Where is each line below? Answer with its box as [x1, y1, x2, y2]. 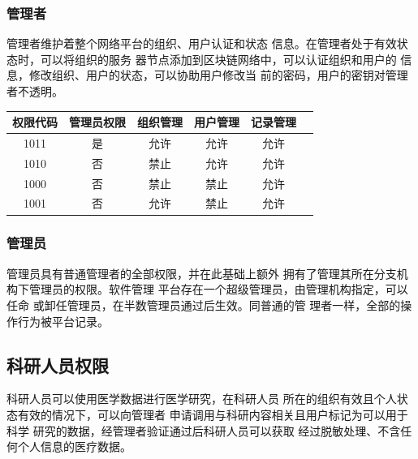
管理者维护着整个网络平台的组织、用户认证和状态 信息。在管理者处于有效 [6, 35, 397, 52]
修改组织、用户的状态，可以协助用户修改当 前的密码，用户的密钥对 [28, 66, 386, 84]
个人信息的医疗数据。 [17, 438, 131, 455]
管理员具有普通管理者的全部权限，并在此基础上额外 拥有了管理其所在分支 [6, 264, 397, 281]
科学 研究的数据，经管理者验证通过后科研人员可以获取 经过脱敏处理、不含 [6, 422, 401, 439]
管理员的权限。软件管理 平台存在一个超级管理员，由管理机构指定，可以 [28, 281, 408, 298]
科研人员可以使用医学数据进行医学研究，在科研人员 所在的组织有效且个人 [6, 390, 397, 407]
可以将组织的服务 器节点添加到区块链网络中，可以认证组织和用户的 [40, 50, 397, 67]
